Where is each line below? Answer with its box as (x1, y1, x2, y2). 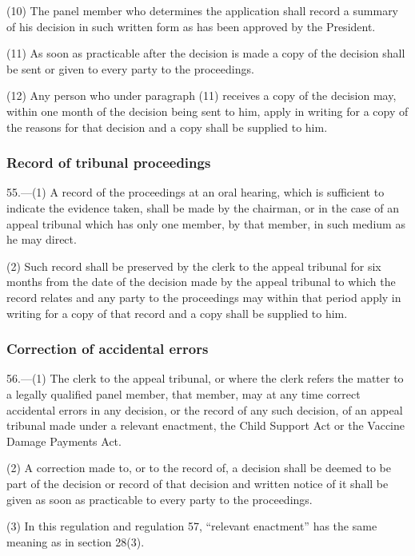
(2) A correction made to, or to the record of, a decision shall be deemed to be (6, 459, 391, 476)
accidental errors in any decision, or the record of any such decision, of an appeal (6, 401, 403, 418)
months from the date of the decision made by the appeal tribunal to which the (6, 273, 396, 290)
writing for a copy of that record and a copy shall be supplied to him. (6, 304, 348, 321)
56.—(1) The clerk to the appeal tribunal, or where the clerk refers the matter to (6, 370, 404, 387)
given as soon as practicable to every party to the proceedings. (6, 490, 313, 507)
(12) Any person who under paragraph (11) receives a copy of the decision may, (6, 87, 397, 104)
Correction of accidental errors (6, 339, 209, 359)
